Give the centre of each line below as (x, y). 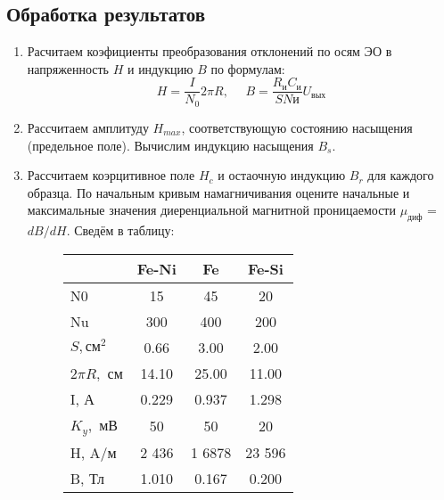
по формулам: (248, 68)
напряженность (68, 68)
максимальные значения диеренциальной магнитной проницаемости (211, 210)
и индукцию (160, 68)
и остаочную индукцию (282, 175)
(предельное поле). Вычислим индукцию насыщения (170, 145)
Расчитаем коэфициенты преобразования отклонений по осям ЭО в (210, 51)
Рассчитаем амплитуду (88, 127)
